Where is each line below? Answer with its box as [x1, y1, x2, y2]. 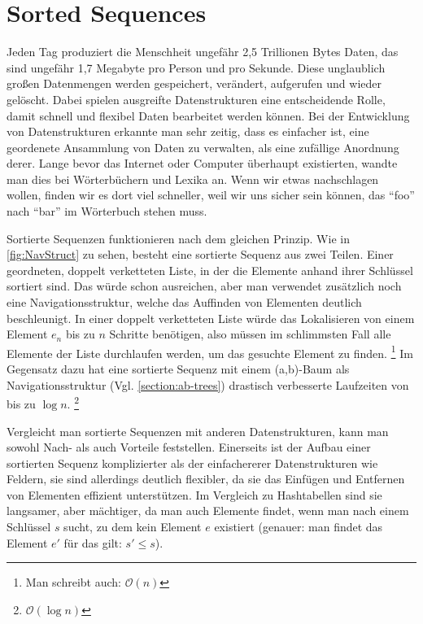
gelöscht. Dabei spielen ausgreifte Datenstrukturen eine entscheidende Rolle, [7, 90, 386, 107]
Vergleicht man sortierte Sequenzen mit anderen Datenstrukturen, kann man [7, 422, 389, 439]
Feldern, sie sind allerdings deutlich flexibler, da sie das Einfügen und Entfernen [7, 470, 405, 487]
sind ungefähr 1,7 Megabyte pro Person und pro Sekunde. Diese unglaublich [7, 59, 386, 76]
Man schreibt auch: [25, 574, 121, 591]
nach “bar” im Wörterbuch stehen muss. [7, 203, 207, 220]
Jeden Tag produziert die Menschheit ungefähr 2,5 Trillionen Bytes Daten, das [7, 43, 399, 60]
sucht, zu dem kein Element [63, 518, 202, 535]
